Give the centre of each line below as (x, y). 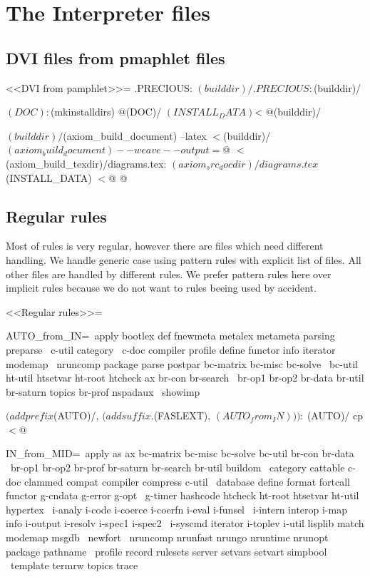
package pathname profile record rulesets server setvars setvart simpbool (166, 551)
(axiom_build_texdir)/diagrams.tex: (86, 163)
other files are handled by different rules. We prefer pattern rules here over (169, 274)
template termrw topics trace (74, 565)
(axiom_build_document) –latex (135, 135)
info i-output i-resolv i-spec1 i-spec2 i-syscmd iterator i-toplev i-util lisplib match (185, 523)
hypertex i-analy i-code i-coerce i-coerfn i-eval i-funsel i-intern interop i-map (176, 509)
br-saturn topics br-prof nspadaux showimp (103, 391)
